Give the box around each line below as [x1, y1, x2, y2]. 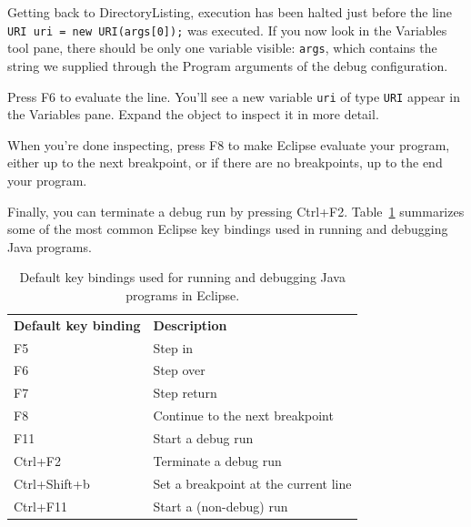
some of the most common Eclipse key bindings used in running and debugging [7, 219, 448, 238]
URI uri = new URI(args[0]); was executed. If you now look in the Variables [7, 20, 447, 39]
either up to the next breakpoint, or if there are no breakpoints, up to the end [7, 153, 443, 172]
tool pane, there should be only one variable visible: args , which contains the [7, 38, 437, 57]
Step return [153, 383, 217, 402]
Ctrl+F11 [14, 496, 67, 515]
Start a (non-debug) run [153, 496, 288, 515]
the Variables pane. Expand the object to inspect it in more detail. [7, 105, 379, 124]
